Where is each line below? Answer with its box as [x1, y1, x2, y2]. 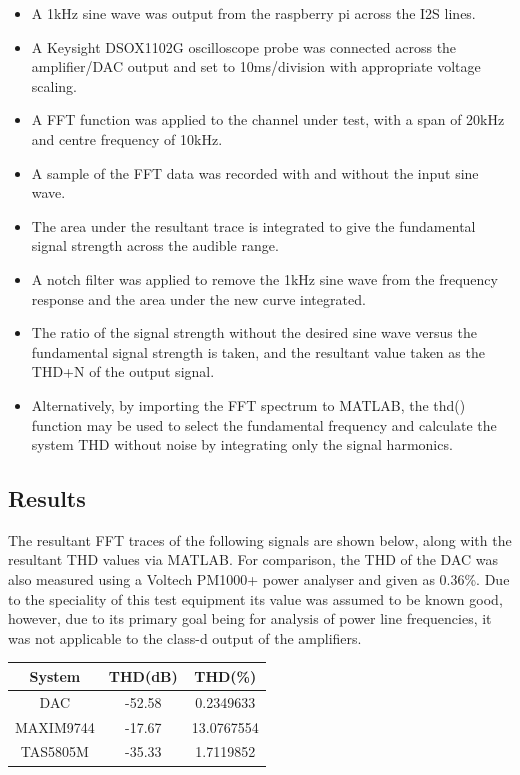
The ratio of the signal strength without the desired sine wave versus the [31, 322, 477, 343]
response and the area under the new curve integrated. [31, 288, 366, 309]
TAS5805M [20, 741, 89, 762]
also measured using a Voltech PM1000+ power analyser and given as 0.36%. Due [8, 569, 510, 590]
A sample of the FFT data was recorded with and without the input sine [31, 162, 479, 183]
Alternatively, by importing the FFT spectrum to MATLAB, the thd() [31, 394, 466, 415]
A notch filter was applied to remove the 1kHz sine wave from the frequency [31, 268, 498, 289]
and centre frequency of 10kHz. [31, 128, 223, 149]
